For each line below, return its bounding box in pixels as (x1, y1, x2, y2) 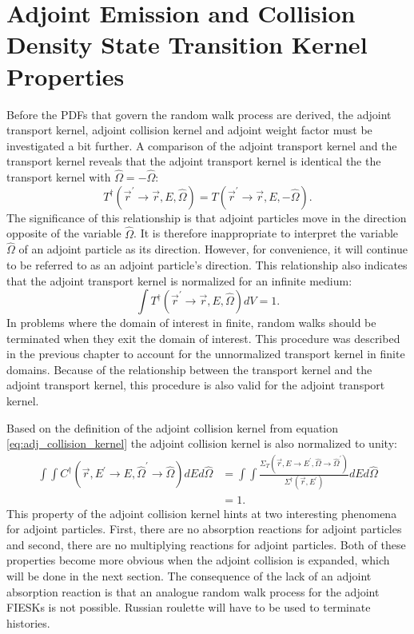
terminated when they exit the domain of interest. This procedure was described (6, 329, 400, 346)
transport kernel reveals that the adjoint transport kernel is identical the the (6, 153, 381, 169)
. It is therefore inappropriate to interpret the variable (133, 225, 399, 241)
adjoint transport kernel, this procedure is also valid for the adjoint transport (6, 377, 385, 393)
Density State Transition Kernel (6, 28, 368, 61)
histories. (6, 614, 50, 631)
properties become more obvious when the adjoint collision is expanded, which (6, 552, 390, 568)
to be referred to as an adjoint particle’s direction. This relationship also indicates (6, 256, 408, 273)
